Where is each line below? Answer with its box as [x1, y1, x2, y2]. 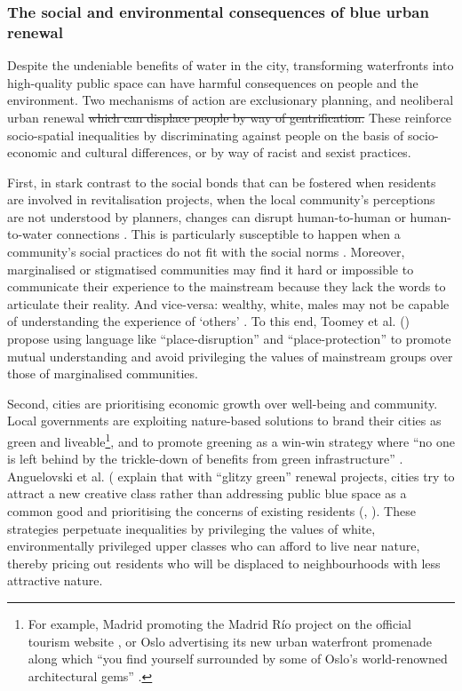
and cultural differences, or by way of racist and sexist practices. [60, 143, 411, 162]
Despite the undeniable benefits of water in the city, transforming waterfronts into [7, 56, 454, 75]
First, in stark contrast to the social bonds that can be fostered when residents [7, 172, 436, 191]
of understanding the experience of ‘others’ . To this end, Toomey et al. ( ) [7, 312, 410, 330]
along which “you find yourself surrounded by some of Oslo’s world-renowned [28, 649, 448, 668]
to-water [7, 225, 52, 243]
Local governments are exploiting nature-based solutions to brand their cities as [7, 411, 442, 430]
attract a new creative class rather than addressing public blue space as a [7, 484, 407, 503]
